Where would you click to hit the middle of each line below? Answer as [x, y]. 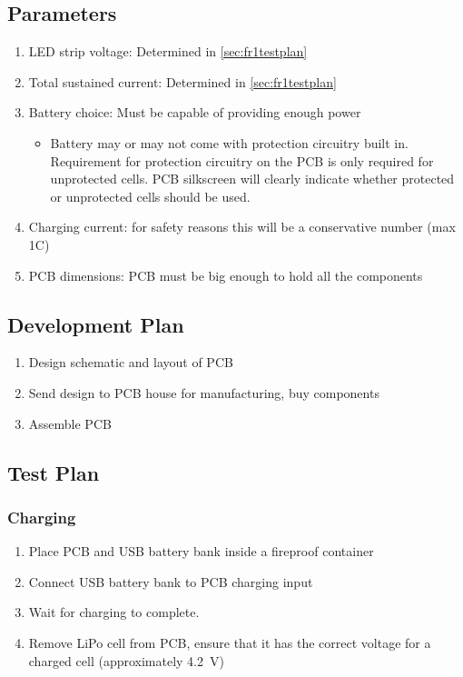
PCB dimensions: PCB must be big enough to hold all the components [226, 275]
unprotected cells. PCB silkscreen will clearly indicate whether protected [252, 179]
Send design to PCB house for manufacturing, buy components [204, 392]
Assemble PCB [70, 423]
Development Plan [96, 324]
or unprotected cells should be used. [150, 196]
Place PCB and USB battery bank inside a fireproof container [201, 551]
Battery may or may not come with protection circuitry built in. [229, 142]
